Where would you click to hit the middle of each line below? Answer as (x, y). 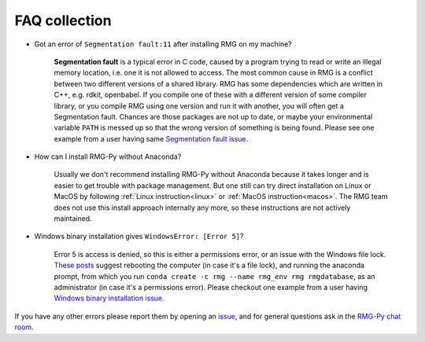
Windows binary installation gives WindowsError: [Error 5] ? (139, 237)
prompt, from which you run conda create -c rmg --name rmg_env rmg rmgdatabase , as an (214, 276)
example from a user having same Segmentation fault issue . (151, 138)
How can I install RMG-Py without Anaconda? (108, 156)
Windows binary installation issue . (109, 298)
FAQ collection (63, 20)
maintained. (73, 219)
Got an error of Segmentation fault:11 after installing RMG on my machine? (163, 44)
